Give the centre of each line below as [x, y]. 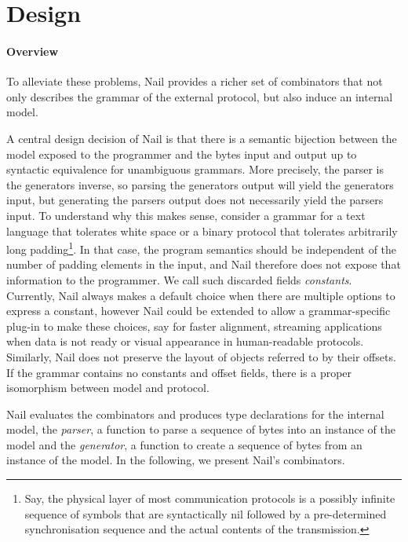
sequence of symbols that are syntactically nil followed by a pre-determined [206, 513]
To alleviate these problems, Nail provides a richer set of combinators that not [195, 81]
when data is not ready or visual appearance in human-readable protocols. [185, 341]
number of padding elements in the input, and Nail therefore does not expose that [204, 264]
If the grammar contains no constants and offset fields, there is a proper [179, 372]
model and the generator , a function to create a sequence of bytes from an [184, 444]
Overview [33, 51]
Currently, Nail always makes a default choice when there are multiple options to [201, 295]
